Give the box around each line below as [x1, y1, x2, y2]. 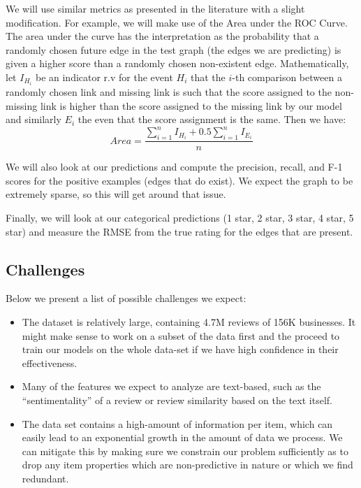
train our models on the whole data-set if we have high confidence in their [22, 342, 339, 357]
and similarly [6, 112, 61, 127]
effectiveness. [22, 355, 78, 370]
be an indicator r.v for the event [35, 69, 173, 84]
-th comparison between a [232, 69, 342, 84]
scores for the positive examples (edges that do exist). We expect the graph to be [6, 173, 353, 187]
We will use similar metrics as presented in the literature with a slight [6, 1, 305, 15]
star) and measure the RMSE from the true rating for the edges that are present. [6, 224, 353, 238]
